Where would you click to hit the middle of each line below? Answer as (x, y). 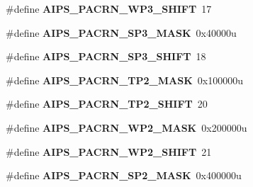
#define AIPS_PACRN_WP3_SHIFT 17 (109, 8)
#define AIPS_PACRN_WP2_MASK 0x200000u (126, 127)
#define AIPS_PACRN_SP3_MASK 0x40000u (121, 32)
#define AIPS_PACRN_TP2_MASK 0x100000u (124, 80)
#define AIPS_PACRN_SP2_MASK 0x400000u (124, 175)
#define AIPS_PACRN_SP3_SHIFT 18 (106, 56)
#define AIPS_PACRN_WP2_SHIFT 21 (109, 151)
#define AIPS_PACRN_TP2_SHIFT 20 (107, 104)
